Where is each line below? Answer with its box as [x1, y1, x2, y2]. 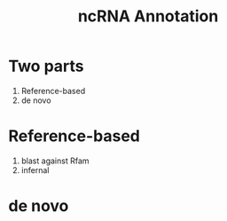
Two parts [8, 56, 85, 76]
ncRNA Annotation [77, 6, 219, 27]
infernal [20, 164, 50, 175]
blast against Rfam [20, 155, 90, 166]
